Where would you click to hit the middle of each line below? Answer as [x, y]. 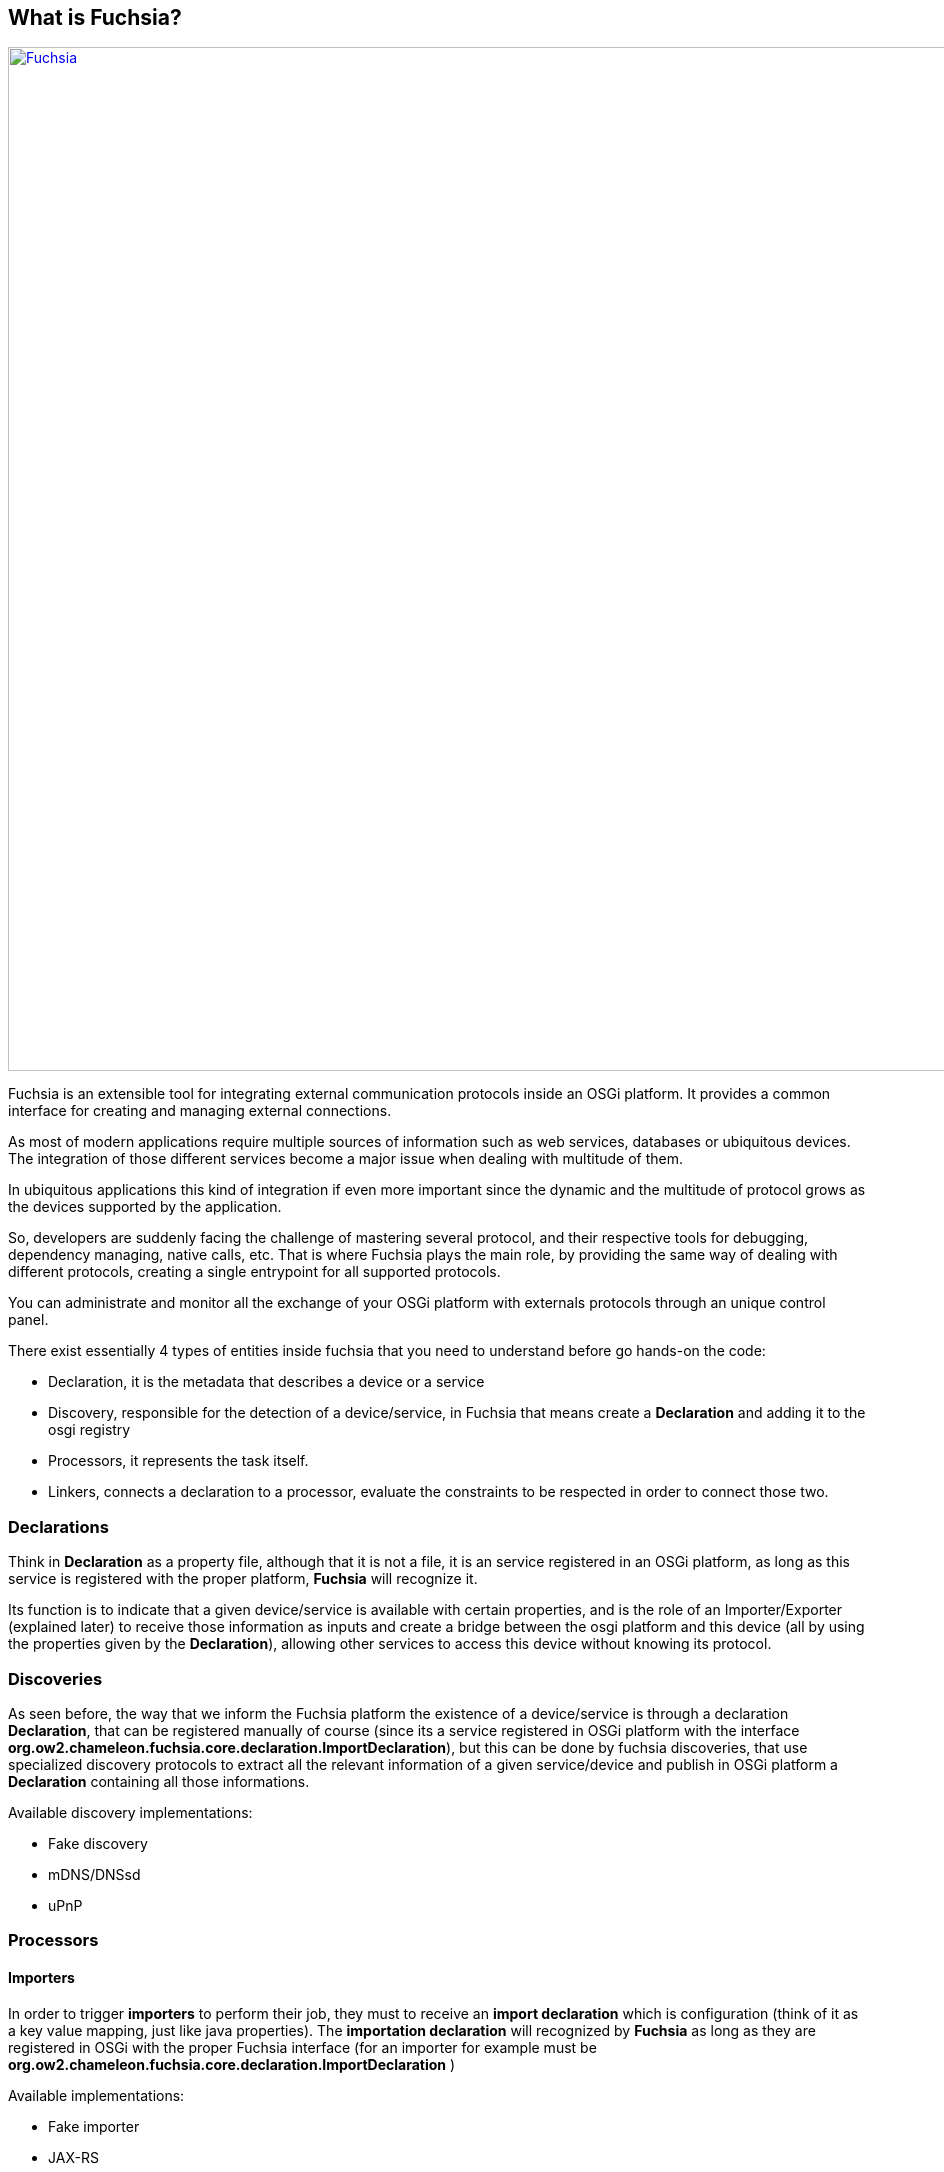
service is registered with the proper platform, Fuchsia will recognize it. [243, 1579]
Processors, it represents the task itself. [178, 1461]
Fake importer [94, 2126]
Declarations [58, 1526]
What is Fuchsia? [95, 17]
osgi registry [89, 1430]
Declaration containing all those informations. [159, 1781]
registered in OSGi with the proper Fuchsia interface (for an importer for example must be [302, 2047]
